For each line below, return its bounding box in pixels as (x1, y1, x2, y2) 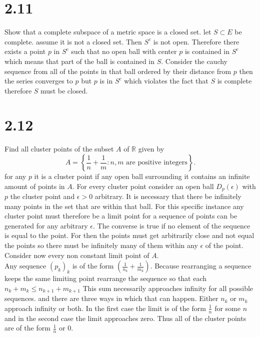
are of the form (4, 322, 50, 333)
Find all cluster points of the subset (4, 143, 114, 154)
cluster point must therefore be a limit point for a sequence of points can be (4, 210, 237, 221)
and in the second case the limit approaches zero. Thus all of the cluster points (4, 312, 246, 323)
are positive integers (126, 159, 187, 166)
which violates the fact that (124, 75, 208, 86)
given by (138, 143, 164, 154)
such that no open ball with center (71, 46, 177, 56)
